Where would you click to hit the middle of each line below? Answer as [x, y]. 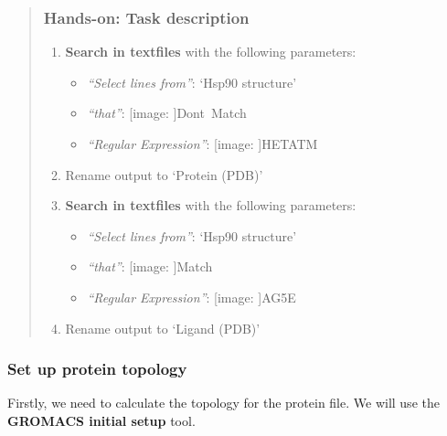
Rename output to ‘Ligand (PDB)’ [163, 328]
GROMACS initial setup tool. [101, 420]
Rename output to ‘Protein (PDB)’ [164, 174]
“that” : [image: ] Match [150, 266]
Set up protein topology [97, 369]
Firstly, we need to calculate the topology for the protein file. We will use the [223, 403]
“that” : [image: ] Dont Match [167, 113]
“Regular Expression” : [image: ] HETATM [202, 144]
